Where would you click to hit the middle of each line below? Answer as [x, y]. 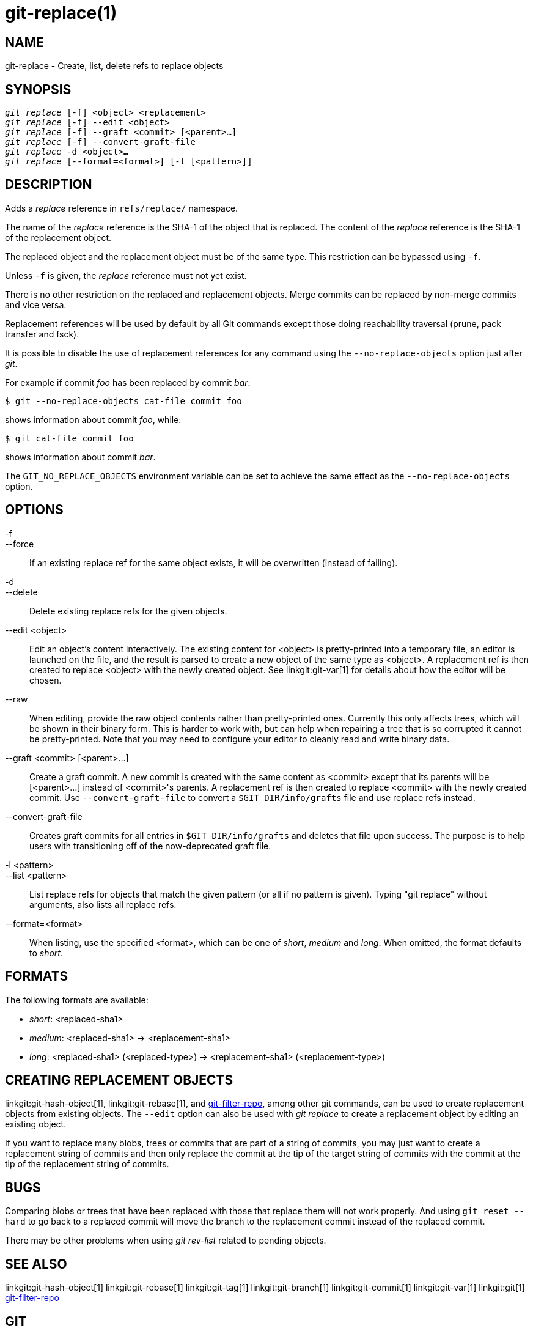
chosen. [46, 680]
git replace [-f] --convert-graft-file [100, 142]
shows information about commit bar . [80, 457]
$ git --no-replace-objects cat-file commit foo [123, 401]
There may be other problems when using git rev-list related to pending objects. [166, 1241]
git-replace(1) [61, 13]
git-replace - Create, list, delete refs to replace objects [114, 66]
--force [20, 544]
